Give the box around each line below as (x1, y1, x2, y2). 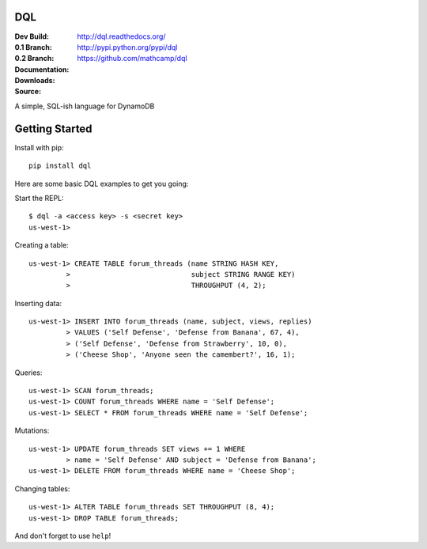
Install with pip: (14, 142, 64, 152)
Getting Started (14, 122, 93, 135)
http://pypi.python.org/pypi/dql (77, 42, 178, 51)
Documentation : (14, 64, 70, 74)
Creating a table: (14, 240, 69, 250)
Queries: (14, 368, 43, 377)
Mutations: (14, 426, 50, 435)
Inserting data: (14, 298, 62, 308)
